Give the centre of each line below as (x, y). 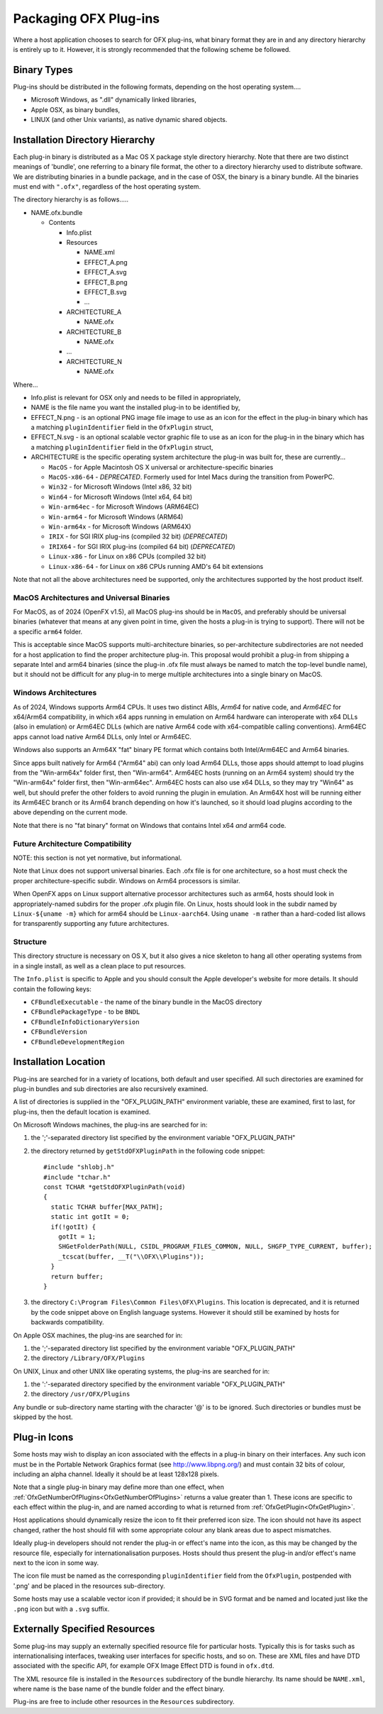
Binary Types (43, 70)
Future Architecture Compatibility (72, 844)
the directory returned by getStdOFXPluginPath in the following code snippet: (148, 1151)
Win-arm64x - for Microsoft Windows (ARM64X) (120, 526)
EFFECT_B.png (106, 282)
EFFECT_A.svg (105, 272)
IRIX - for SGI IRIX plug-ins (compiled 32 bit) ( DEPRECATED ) (138, 536)
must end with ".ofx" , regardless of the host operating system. (107, 187)
